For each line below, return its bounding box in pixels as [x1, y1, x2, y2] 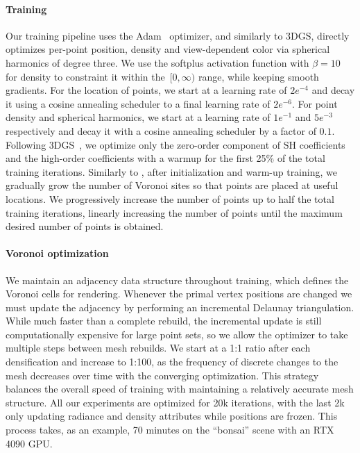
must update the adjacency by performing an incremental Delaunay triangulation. [6, 299, 354, 314]
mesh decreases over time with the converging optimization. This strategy [6, 368, 319, 382]
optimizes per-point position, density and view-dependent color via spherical [6, 42, 330, 56]
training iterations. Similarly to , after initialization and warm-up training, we [6, 164, 337, 179]
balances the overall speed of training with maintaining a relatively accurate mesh [6, 381, 354, 396]
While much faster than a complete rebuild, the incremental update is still [6, 313, 322, 328]
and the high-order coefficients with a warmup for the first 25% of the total [6, 151, 325, 165]
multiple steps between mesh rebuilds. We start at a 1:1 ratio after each [6, 340, 311, 355]
